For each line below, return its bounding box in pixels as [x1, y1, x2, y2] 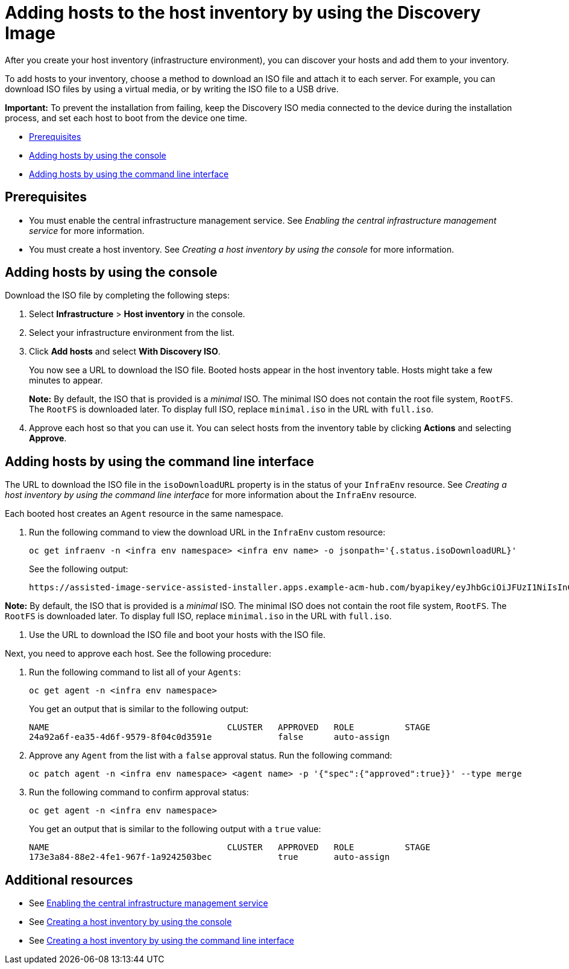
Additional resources [5, 872, 133, 888]
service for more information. [29, 225, 145, 236]
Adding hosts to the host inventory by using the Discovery [5, 2, 481, 23]
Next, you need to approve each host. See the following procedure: [5, 648, 271, 659]
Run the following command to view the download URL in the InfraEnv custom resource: [29, 527, 386, 538]
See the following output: [29, 564, 128, 575]
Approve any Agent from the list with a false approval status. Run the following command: [29, 750, 392, 761]
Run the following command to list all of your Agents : [29, 667, 241, 678]
